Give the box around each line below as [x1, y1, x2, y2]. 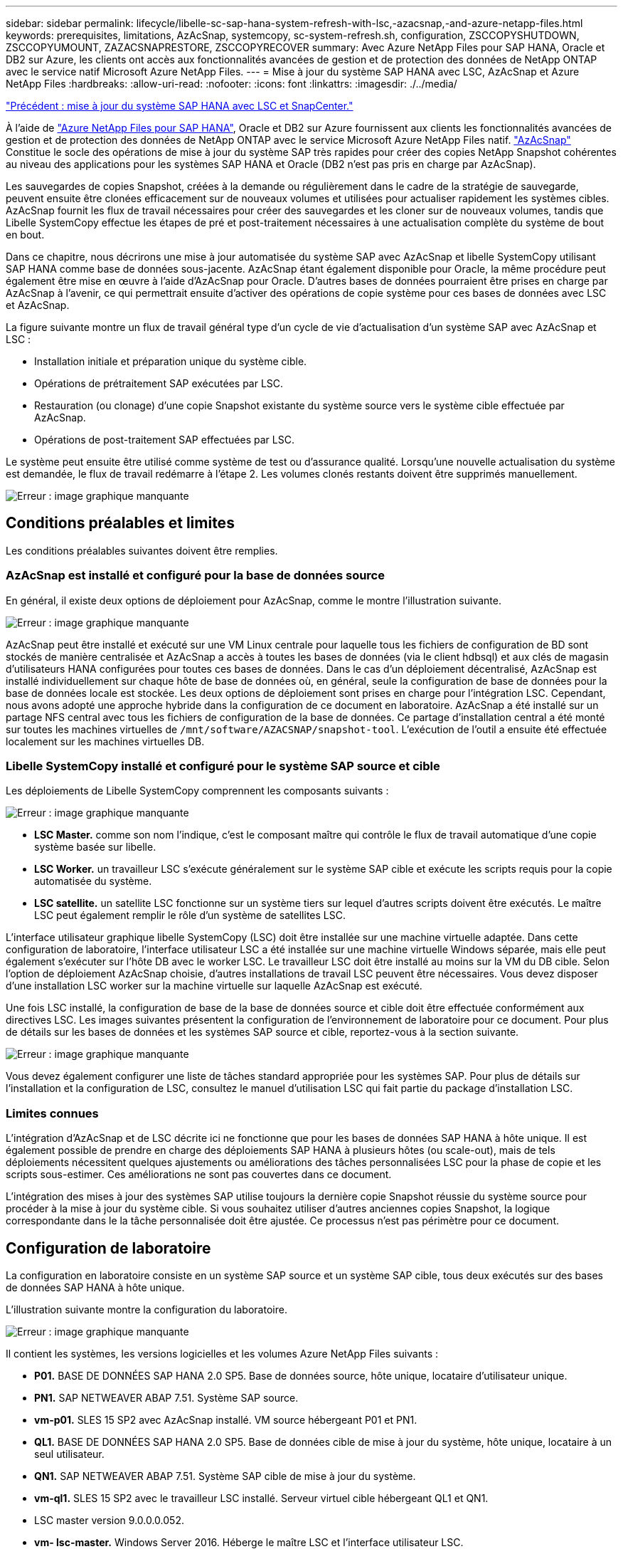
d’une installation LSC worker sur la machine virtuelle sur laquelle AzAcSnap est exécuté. [6, 980, 422, 992]
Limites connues [6, 1106, 99, 1120]
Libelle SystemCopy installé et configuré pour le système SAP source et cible [6, 758, 440, 773]
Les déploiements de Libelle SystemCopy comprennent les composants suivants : [6, 784, 389, 797]
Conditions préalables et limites [6, 514, 235, 532]
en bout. [6, 229, 45, 241]
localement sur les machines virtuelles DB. [6, 735, 205, 747]
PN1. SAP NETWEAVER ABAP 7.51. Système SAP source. [34, 1391, 299, 1404]
